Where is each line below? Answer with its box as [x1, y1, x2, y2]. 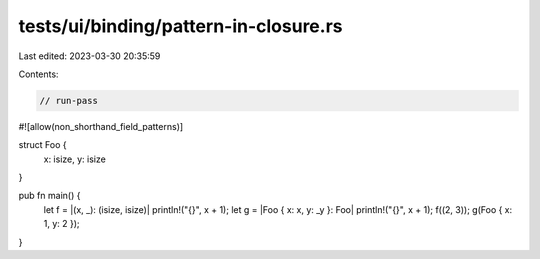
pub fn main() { [18, 190, 81, 202]
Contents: [18, 68, 59, 80]
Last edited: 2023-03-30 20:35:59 [18, 50, 161, 62]
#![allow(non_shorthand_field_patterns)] [18, 120, 184, 132]
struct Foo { [18, 139, 67, 151]
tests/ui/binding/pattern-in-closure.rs [18, 15, 343, 37]
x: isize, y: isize [43, 153, 107, 165]
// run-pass [39, 95, 99, 106]
